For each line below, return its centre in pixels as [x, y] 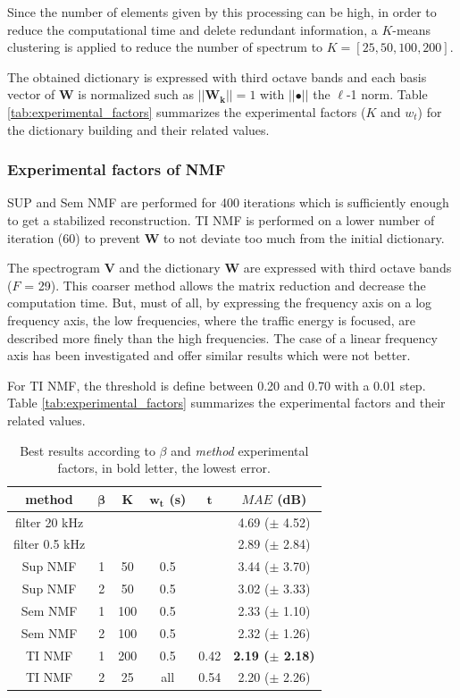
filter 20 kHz [49, 521]
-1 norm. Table [387, 94]
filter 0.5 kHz [50, 544]
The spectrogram [54, 268]
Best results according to [88, 450]
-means [412, 29]
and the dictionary [170, 268]
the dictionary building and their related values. [138, 129]
